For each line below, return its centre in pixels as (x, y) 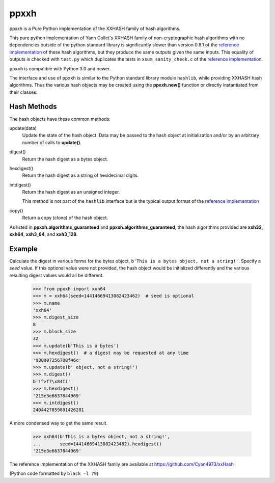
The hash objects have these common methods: (60, 119)
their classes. (23, 92)
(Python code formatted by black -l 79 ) (54, 473)
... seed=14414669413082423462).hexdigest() (98, 444)
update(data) (23, 128)
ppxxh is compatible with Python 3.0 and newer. (60, 68)
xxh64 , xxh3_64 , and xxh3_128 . (44, 234)
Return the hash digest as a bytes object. (65, 159)
